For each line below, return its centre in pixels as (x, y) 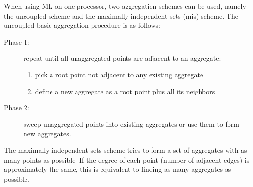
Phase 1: (17, 41)
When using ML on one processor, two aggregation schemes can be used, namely (125, 6)
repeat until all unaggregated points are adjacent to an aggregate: (122, 58)
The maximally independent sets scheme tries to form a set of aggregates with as (126, 150)
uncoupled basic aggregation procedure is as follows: (82, 25)
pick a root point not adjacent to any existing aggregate (119, 74)
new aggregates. (47, 133)
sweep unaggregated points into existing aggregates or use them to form (131, 124)
